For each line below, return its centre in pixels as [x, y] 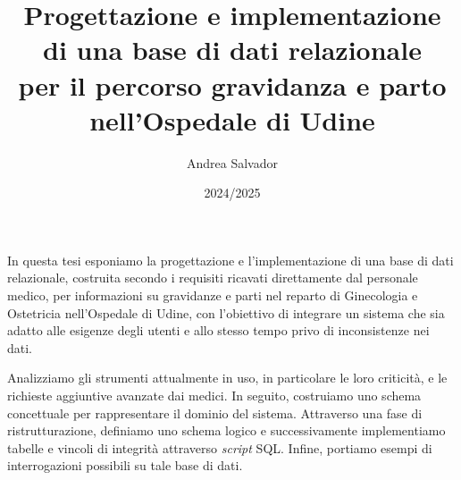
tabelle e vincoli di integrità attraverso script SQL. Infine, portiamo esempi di [220, 447]
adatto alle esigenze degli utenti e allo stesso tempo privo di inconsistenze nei [218, 330]
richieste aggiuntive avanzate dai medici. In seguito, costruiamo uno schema [214, 396]
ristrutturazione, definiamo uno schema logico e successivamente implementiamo [226, 430]
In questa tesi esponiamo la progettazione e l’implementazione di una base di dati [230, 260]
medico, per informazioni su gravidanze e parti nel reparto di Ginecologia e [213, 295]
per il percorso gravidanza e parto [232, 84]
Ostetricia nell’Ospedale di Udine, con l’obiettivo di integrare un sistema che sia [226, 312]
